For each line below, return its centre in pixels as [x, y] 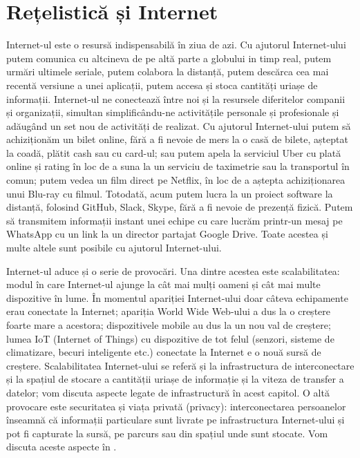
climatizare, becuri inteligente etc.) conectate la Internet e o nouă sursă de [164, 352]
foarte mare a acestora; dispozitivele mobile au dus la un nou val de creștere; [169, 325]
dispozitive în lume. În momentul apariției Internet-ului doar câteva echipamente [177, 297]
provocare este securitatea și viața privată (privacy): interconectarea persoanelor [176, 406]
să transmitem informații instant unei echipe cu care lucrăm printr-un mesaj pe [174, 220]
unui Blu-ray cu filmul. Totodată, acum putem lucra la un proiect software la [170, 193]
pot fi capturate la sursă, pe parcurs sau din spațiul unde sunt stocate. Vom [167, 433]
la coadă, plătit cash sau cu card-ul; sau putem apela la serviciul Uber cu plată [174, 152]
